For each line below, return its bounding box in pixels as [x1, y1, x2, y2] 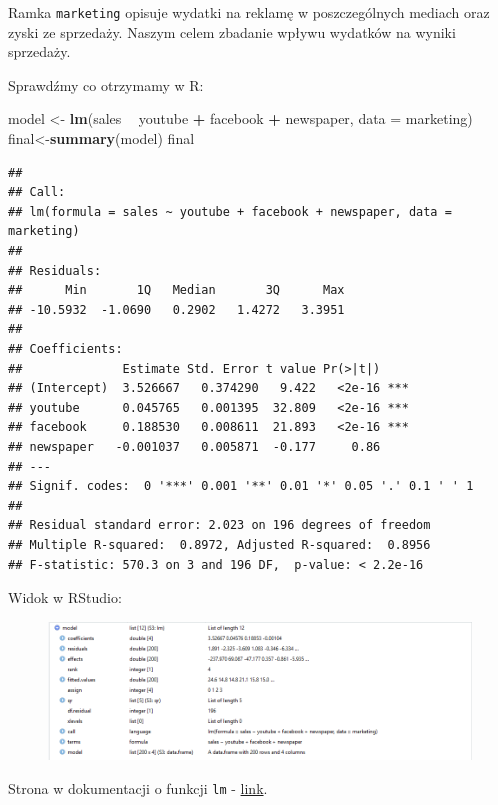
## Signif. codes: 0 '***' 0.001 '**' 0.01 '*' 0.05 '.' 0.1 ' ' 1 [8, 479, 474, 494]
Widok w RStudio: [8, 587, 122, 608]
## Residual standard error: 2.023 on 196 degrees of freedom [8, 518, 431, 533]
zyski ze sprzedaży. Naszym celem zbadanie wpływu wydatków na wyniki [8, 21, 456, 42]
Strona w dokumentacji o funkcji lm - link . [8, 778, 268, 798]
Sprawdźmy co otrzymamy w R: [8, 74, 204, 95]
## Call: [8, 185, 66, 200]
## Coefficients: [8, 341, 123, 356]
